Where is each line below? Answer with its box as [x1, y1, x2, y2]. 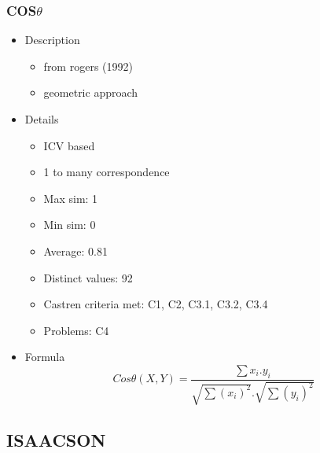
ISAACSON [6, 427, 106, 451]
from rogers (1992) [43, 57, 133, 74]
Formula [24, 348, 65, 365]
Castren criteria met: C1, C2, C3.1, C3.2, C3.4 [43, 296, 268, 312]
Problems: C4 [43, 322, 109, 338]
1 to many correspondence [43, 164, 170, 180]
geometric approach [43, 84, 138, 101]
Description [24, 31, 80, 48]
